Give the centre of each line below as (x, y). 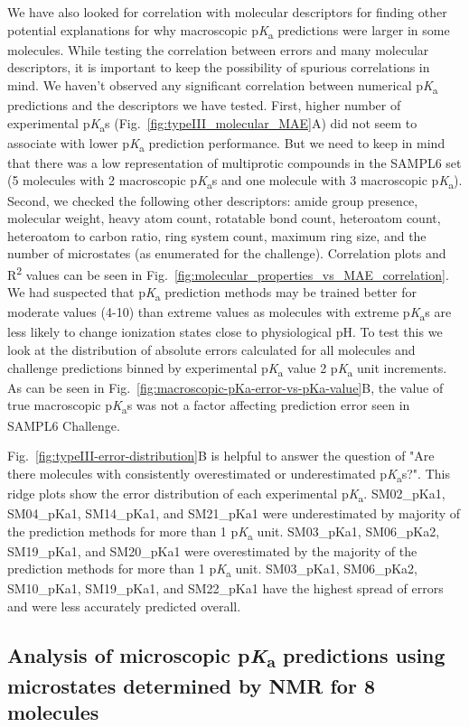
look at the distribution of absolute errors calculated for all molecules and (211, 350)
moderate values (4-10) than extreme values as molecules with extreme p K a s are (230, 313)
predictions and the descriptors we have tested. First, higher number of (204, 105)
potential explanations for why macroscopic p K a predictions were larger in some (229, 31)
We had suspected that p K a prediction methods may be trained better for (212, 294)
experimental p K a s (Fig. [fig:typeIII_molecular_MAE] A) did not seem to (212, 124)
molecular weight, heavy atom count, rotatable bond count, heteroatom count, (224, 218)
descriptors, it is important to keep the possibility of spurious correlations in (219, 67)
